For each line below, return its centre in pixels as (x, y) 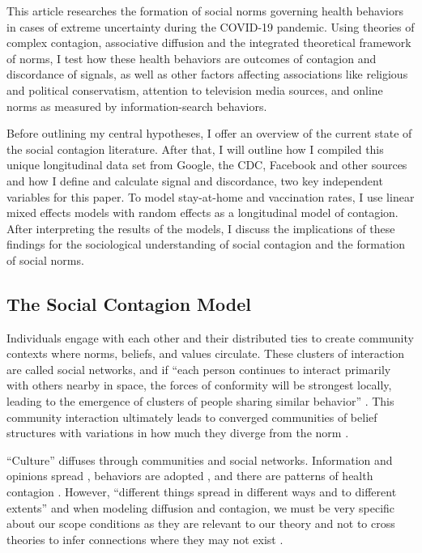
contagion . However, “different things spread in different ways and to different (202, 492)
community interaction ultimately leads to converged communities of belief (192, 417)
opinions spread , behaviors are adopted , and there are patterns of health (190, 476)
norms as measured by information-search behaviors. (137, 106)
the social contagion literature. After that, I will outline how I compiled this (195, 149)
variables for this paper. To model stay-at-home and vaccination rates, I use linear (211, 196)
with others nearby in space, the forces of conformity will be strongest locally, (199, 385)
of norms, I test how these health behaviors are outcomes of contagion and (192, 58)
